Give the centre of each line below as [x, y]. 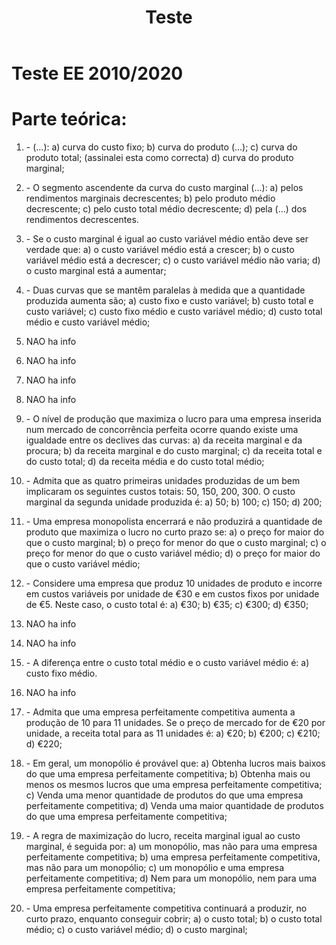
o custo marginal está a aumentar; [96, 271]
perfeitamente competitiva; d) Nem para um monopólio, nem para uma [171, 878]
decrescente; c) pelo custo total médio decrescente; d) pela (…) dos [166, 209]
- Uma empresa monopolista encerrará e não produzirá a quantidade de [174, 522]
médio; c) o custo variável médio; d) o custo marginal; [136, 930]
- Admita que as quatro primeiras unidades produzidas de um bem [163, 481]
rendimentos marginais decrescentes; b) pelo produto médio [150, 198]
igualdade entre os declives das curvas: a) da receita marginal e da [164, 440]
